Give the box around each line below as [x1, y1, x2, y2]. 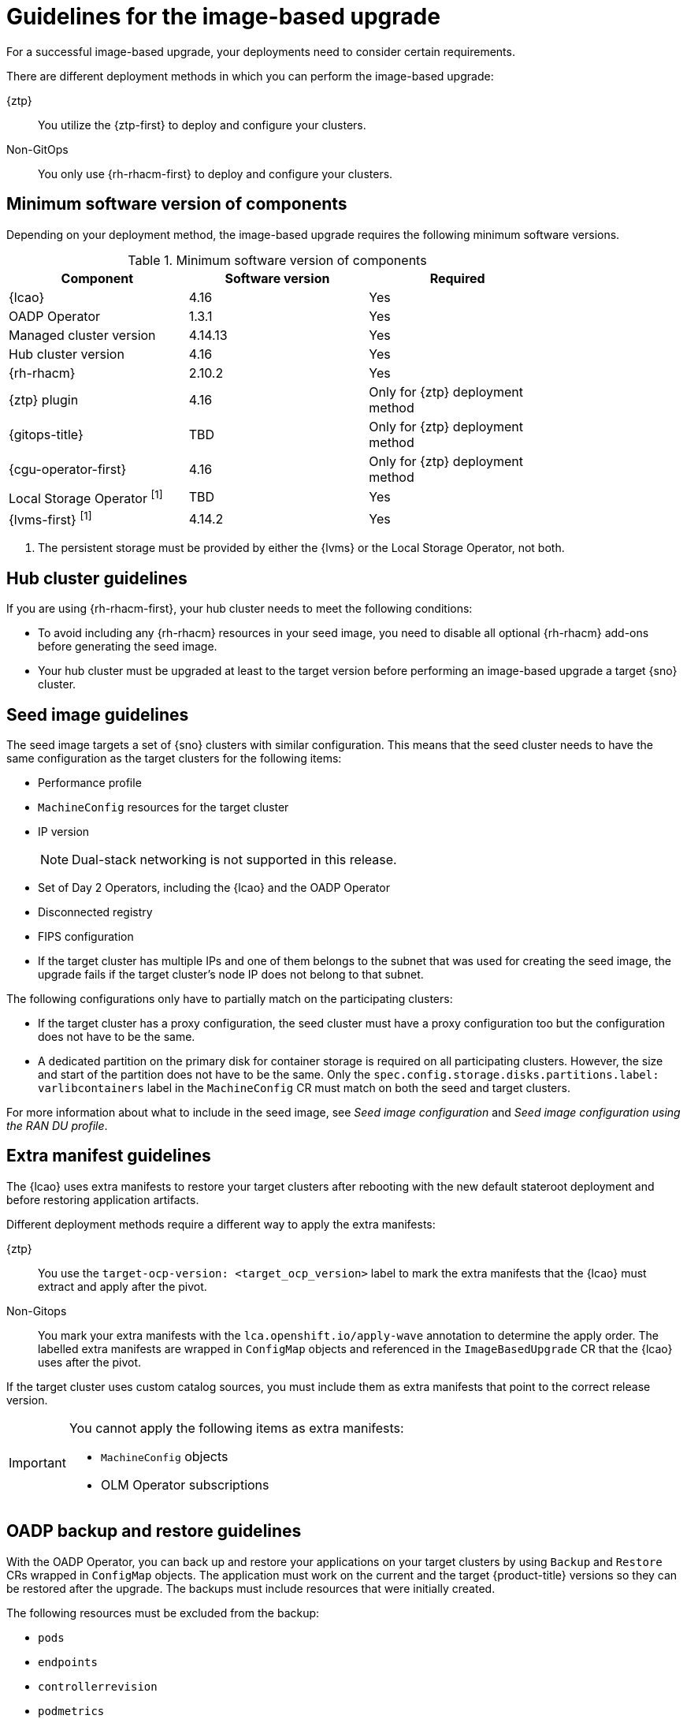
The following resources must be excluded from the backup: [6, 1605, 320, 1620]
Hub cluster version [9, 345, 124, 362]
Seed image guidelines [6, 704, 189, 725]
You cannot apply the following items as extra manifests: [69, 1419, 404, 1436]
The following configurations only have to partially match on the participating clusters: [6, 991, 453, 1005]
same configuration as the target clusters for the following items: [6, 751, 342, 765]
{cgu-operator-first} [9, 461, 127, 477]
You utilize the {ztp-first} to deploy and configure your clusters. [38, 117, 366, 132]
